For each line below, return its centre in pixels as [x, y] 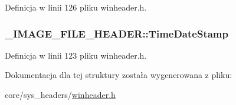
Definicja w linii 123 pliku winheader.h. [76, 55]
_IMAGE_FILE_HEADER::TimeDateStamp [117, 33]
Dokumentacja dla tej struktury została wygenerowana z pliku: [119, 75]
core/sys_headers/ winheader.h [60, 94]
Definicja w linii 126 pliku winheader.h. [76, 7]
